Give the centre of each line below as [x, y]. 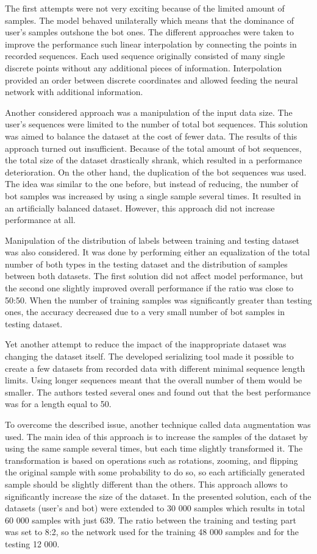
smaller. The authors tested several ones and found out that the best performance [158, 392]
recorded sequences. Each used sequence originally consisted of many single [145, 56]
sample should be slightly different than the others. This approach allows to [146, 484]
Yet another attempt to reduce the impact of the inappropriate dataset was [146, 344]
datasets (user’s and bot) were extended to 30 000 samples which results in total [155, 508]
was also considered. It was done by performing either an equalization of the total [158, 252]
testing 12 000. [32, 543]
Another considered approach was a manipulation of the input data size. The [149, 112]
